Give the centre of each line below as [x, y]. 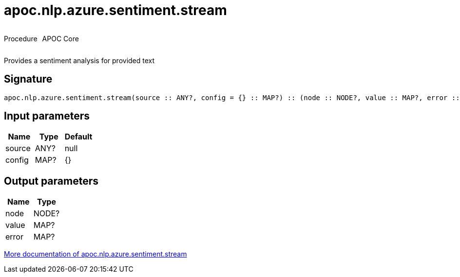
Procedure [21, 38]
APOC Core [60, 38]
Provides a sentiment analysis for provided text [79, 60]
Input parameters [47, 116]
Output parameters [51, 181]
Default [78, 137]
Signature [28, 79]
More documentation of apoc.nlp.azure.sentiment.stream [96, 254]
